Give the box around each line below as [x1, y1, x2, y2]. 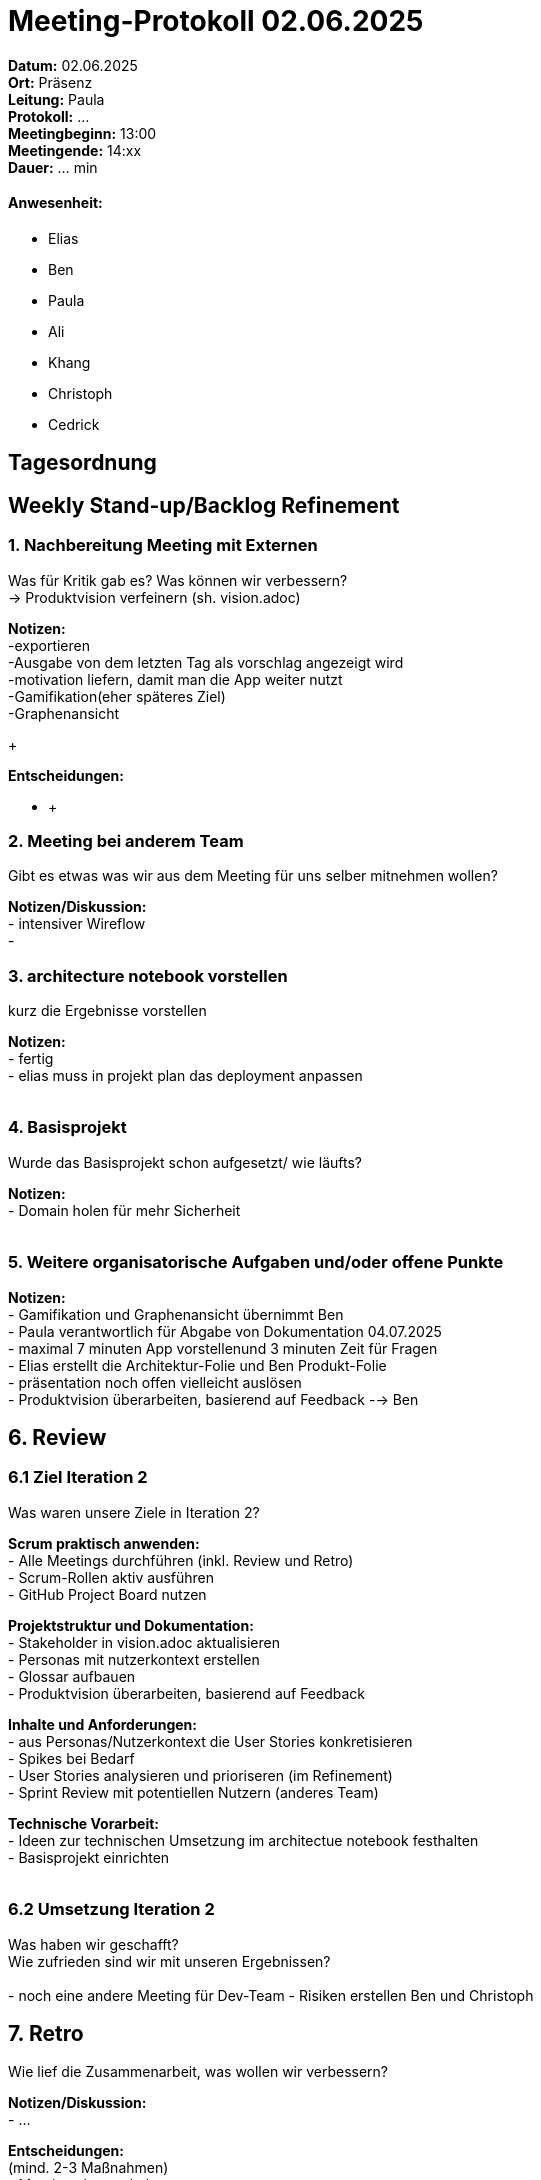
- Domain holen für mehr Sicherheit [8, 1201, 241, 1219]
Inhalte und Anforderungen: [8, 1715, 197, 1733]
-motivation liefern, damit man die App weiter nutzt [8, 670, 343, 688]
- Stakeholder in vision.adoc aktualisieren [8, 1633, 280, 1651]
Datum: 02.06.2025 [8, 56, 138, 74]
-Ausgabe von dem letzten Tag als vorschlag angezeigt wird [8, 653, 404, 671]
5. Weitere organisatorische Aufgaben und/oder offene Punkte [8, 1252, 504, 1273]
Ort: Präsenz [8, 73, 93, 91]
